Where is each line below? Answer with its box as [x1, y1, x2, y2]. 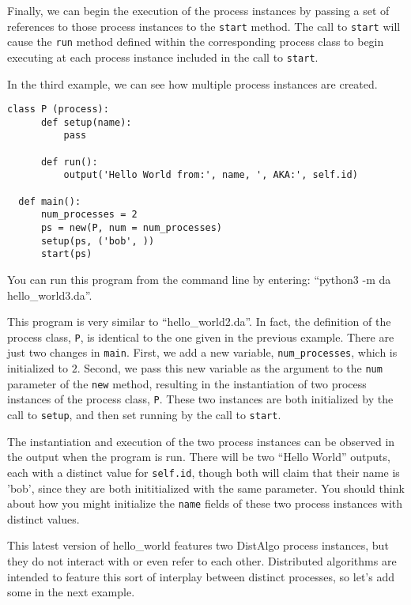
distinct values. [7, 510, 80, 527]
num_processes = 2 [40, 209, 138, 221]
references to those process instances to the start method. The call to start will [7, 17, 401, 34]
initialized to [7, 360, 69, 376]
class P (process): [7, 104, 109, 115]
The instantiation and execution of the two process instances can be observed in [7, 433, 395, 449]
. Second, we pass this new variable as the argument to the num [77, 360, 383, 376]
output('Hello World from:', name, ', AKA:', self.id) [63, 169, 358, 181]
